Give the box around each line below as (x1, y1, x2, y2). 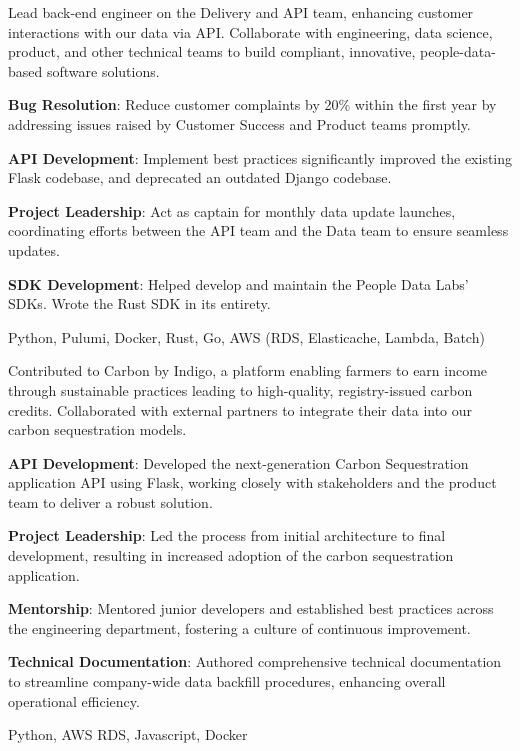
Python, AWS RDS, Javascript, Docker (8, 724, 248, 745)
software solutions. (46, 60, 160, 81)
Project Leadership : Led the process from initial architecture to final (8, 525, 446, 546)
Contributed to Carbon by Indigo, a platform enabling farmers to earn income (8, 360, 488, 381)
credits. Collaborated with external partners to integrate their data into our (8, 399, 473, 420)
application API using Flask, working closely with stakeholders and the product (8, 472, 497, 493)
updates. (8, 239, 60, 260)
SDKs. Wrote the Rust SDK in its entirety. (8, 293, 271, 314)
